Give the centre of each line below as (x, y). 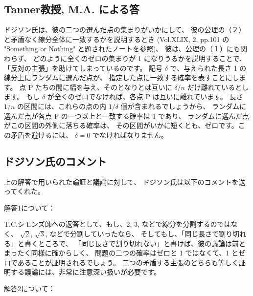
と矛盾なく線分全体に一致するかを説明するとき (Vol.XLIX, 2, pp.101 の (117, 39)
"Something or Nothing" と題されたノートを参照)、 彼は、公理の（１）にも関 (126, 49)
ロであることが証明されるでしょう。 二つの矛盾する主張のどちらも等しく (121, 262)
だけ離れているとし (218, 87)
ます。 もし (22, 96)
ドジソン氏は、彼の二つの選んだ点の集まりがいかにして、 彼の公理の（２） (125, 30)
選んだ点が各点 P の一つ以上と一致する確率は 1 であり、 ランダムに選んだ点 (127, 116)
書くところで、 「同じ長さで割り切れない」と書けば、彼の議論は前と (135, 243)
